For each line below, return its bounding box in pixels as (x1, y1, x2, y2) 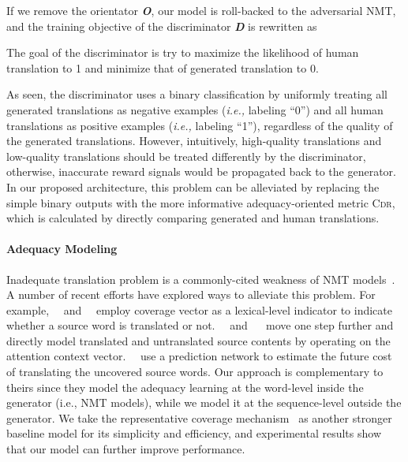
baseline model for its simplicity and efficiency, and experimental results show (6, 425, 382, 442)
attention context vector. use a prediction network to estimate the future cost (6, 348, 392, 364)
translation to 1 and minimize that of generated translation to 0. (6, 59, 319, 76)
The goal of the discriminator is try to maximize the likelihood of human (6, 44, 359, 61)
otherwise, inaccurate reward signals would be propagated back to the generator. (6, 163, 397, 180)
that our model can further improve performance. (6, 441, 245, 457)
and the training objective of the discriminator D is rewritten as (6, 17, 317, 34)
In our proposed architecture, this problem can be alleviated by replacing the (6, 178, 380, 195)
